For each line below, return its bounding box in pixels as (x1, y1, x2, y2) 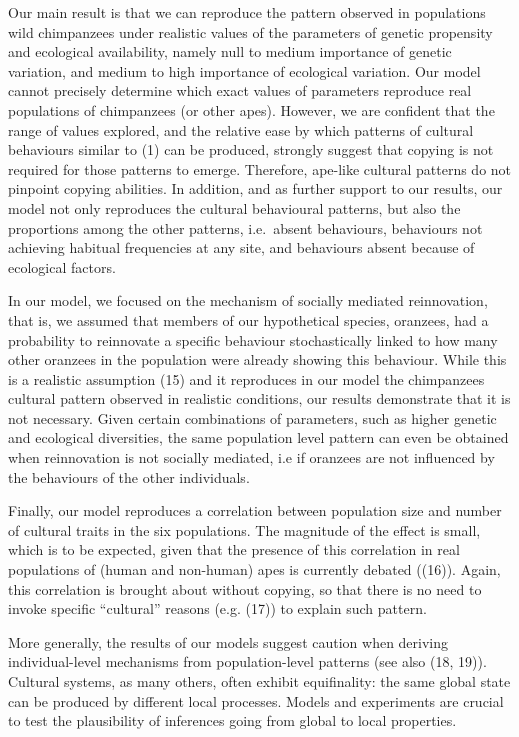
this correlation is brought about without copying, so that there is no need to (8, 578, 482, 599)
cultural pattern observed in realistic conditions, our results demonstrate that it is (8, 388, 511, 409)
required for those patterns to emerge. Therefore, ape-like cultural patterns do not (8, 158, 512, 179)
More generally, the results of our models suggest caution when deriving (8, 631, 449, 652)
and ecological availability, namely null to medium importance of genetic (8, 41, 452, 62)
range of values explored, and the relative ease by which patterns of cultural (8, 119, 474, 140)
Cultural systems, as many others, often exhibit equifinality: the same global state (8, 671, 511, 691)
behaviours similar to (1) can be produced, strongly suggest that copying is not (8, 139, 494, 160)
